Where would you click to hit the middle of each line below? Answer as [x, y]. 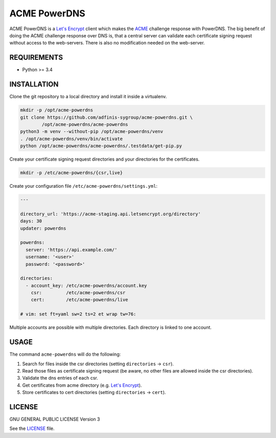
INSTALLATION [34, 84]
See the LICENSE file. [32, 429]
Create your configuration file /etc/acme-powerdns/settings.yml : [84, 186]
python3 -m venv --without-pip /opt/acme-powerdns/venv [92, 132]
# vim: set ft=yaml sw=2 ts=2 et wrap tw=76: [78, 314]
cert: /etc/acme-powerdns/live [79, 300]
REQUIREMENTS [36, 58]
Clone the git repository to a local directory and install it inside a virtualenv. [88, 97]
